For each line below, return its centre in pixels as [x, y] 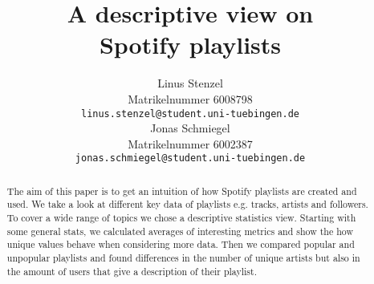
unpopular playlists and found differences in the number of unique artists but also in [183, 258]
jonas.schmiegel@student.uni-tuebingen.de [190, 158]
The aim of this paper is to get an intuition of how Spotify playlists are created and [182, 191]
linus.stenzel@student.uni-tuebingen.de [190, 114]
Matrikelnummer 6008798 [190, 98]
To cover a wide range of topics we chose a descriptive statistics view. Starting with [181, 218]
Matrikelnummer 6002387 [190, 143]
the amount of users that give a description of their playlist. [132, 271]
